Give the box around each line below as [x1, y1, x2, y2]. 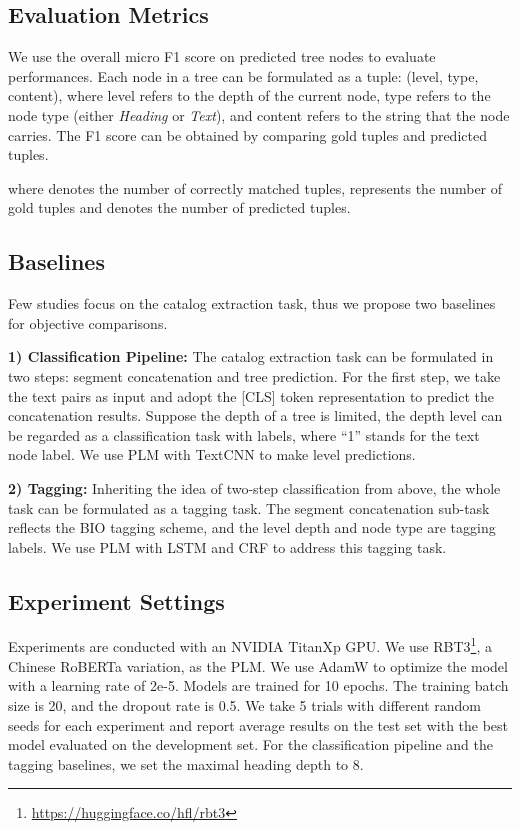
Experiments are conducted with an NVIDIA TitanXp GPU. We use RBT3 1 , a [8, 633, 492, 657]
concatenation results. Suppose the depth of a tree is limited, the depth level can [8, 405, 503, 426]
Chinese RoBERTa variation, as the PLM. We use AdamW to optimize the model [8, 655, 508, 676]
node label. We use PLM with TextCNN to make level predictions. [8, 444, 416, 465]
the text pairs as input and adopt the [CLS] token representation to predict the [8, 385, 494, 406]
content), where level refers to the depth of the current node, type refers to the [8, 85, 491, 106]
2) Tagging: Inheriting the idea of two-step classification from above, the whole [8, 477, 501, 498]
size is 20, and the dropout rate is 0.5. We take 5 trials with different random [8, 694, 481, 715]
